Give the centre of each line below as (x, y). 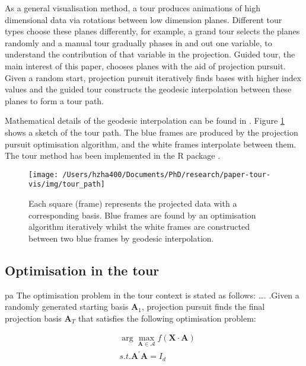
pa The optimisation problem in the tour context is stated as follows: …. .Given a (152, 295)
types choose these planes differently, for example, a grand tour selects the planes (152, 31)
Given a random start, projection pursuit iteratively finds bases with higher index (153, 77)
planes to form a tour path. (55, 100)
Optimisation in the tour (82, 270)
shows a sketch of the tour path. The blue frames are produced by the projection (152, 132)
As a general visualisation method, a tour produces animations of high (133, 8)
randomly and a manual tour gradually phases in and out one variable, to (138, 42)
